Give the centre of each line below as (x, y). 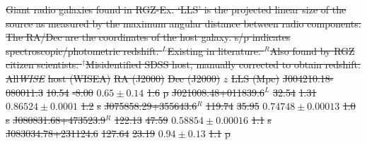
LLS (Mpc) (255, 78)
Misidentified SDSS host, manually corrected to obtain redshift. (223, 64)
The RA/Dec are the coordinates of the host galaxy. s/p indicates (148, 37)
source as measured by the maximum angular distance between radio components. (183, 23)
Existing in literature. (214, 50)
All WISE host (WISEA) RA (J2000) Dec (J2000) (113, 78)
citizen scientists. (42, 64)
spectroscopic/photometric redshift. (82, 50)
